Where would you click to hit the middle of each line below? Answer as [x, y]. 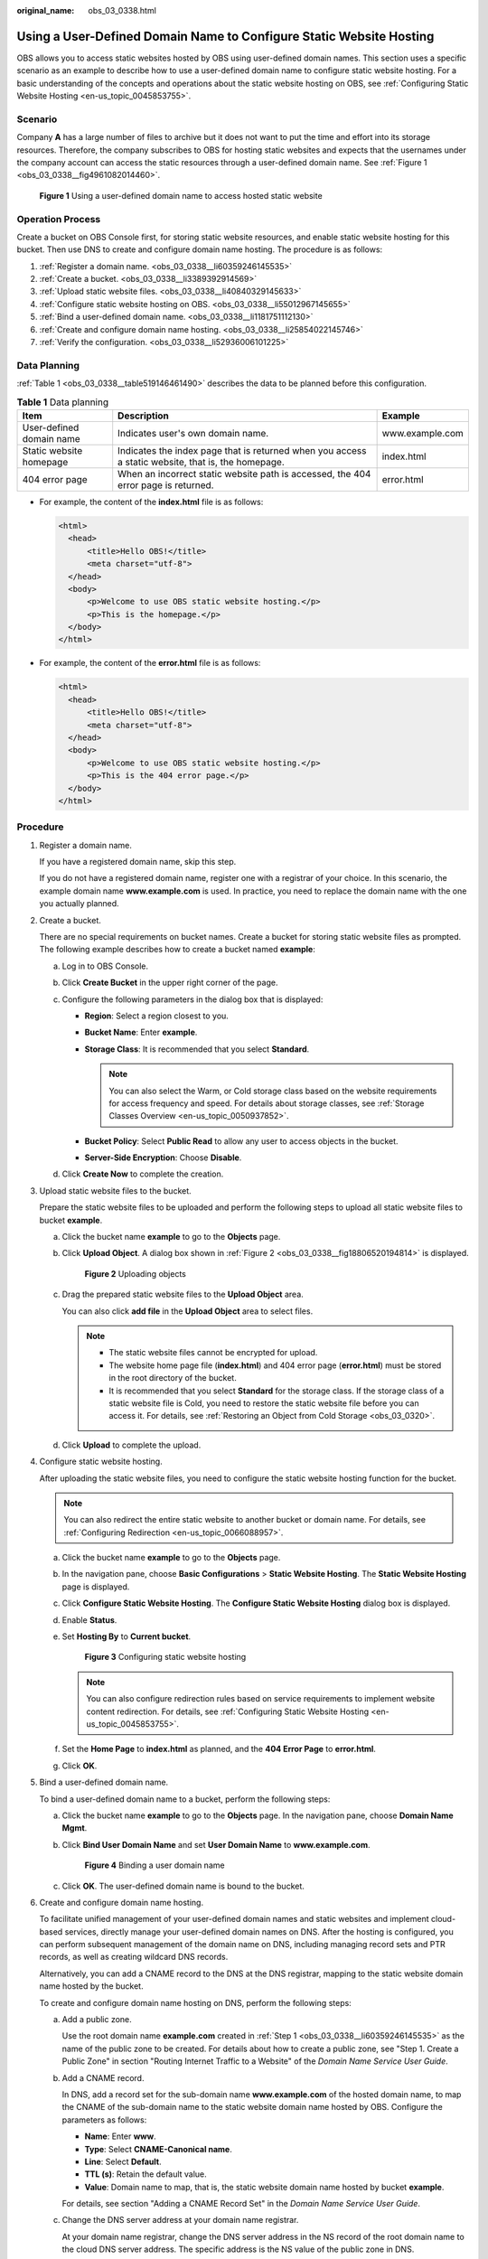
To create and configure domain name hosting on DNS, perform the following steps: [195, 2002]
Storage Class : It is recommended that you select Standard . [197, 1049]
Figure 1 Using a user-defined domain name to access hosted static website [181, 195]
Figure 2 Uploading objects [136, 1273]
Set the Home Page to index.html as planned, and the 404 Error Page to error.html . [219, 1749]
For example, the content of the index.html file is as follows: [151, 501]
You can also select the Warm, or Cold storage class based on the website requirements [273, 1091]
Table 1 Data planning [62, 402]
